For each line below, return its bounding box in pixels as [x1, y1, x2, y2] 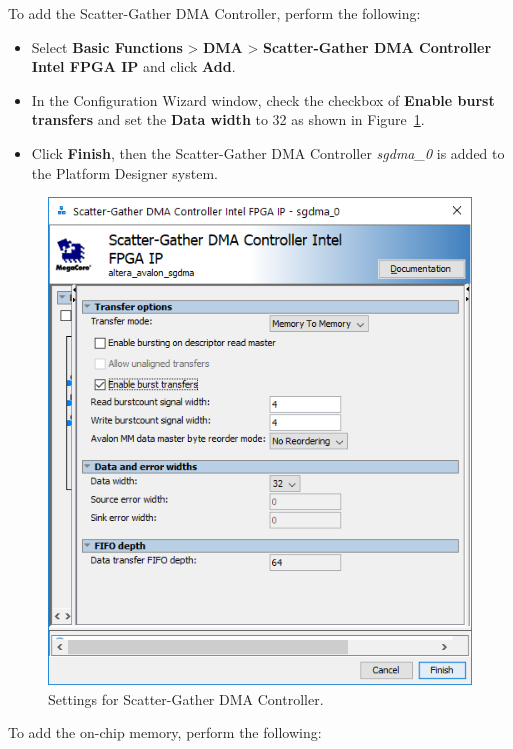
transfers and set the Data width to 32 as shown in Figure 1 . [31, 109, 425, 130]
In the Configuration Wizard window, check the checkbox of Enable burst [31, 89, 495, 110]
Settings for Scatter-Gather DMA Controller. [48, 688, 324, 709]
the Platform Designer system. [31, 162, 218, 183]
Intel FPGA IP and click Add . [31, 56, 236, 77]
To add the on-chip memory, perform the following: [8, 722, 322, 743]
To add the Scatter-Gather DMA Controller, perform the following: [8, 3, 421, 23]
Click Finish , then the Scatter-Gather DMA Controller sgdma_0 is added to [31, 142, 505, 163]
